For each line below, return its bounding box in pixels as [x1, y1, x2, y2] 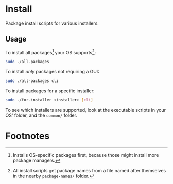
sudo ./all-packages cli [5, 78, 59, 84]
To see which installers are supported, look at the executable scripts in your [5, 107, 166, 113]
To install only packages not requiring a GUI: [5, 69, 99, 75]
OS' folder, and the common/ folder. [5, 112, 77, 118]
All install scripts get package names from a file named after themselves [12, 167, 166, 173]
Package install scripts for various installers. [5, 20, 99, 26]
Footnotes [5, 130, 50, 142]
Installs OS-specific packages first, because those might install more [12, 152, 159, 158]
